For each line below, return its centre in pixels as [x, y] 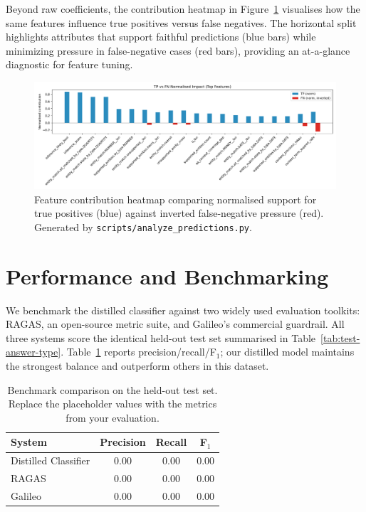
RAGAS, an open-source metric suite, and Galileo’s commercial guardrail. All [175, 324]
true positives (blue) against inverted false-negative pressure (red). [179, 213]
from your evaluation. [113, 417]
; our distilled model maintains [287, 352]
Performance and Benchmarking [167, 276]
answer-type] [33, 352]
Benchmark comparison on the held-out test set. [113, 389]
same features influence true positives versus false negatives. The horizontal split [181, 22]
